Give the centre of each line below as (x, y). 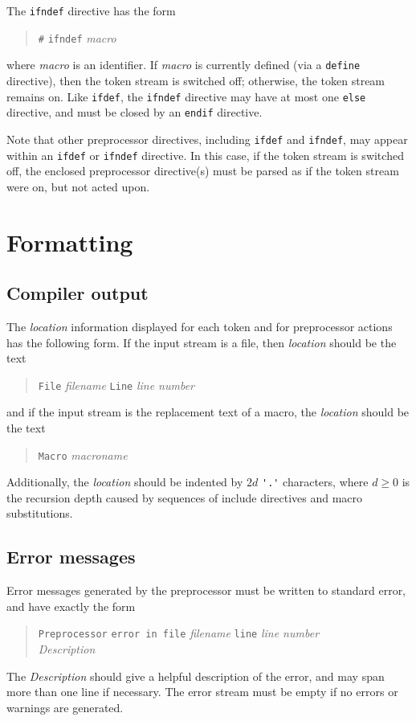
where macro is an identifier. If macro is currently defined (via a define (184, 65)
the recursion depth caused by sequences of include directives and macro (185, 497)
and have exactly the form (71, 606)
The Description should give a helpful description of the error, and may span (196, 676)
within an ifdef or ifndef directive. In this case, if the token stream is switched (205, 155)
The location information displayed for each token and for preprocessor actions (200, 326)
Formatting (70, 242)
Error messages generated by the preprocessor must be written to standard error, (206, 590)
